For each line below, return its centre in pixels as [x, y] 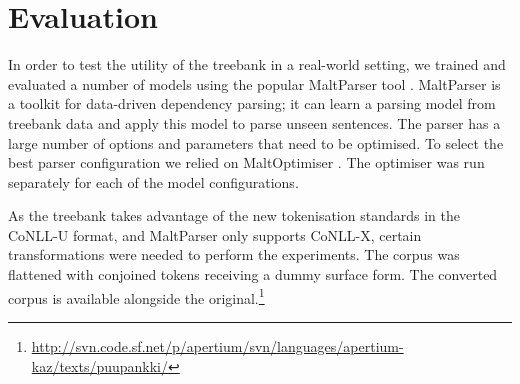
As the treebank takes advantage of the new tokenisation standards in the [234, 215]
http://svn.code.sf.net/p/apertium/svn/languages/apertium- [217, 345]
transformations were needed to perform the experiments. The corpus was [234, 254]
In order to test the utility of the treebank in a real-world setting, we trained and [257, 64]
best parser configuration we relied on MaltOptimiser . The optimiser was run [246, 162]
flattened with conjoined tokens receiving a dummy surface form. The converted [253, 274]
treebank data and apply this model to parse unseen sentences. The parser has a [254, 122]
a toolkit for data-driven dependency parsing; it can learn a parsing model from [252, 103]
